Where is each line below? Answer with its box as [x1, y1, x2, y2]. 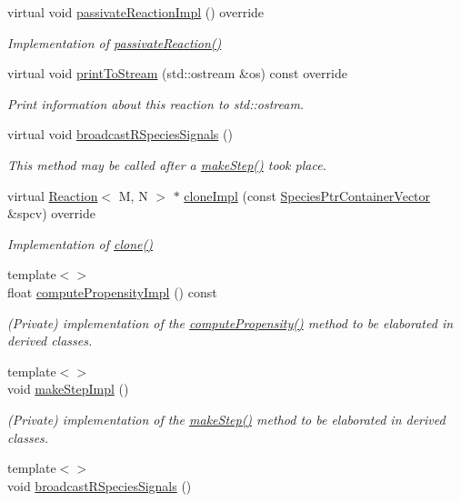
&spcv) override [7, 204, 95, 223]
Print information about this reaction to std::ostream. [7, 94, 305, 113]
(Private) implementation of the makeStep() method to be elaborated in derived [7, 409, 446, 428]
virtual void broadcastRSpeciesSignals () [7, 125, 233, 144]
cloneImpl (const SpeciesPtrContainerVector [184, 186, 431, 205]
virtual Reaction [7, 186, 98, 205]
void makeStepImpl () [7, 379, 129, 398]
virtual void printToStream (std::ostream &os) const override [7, 64, 347, 83]
